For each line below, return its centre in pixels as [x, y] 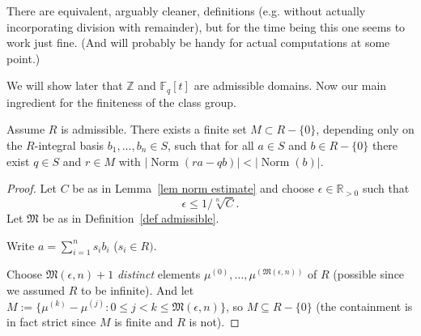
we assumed [36, 289]
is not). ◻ [214, 322]
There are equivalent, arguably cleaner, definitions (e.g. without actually [186, 11]
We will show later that [65, 85]
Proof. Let [32, 188]
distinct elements [159, 274]
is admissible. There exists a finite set [154, 129]
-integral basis [69, 145]
